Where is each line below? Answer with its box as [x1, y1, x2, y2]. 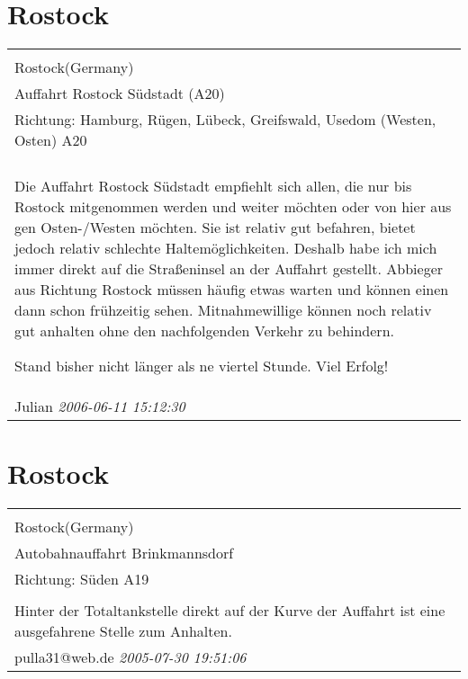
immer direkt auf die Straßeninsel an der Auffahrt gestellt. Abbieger [14, 258, 444, 280]
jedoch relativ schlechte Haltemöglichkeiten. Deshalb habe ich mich [14, 237, 437, 259]
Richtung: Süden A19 [14, 568, 149, 590]
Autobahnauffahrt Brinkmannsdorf [14, 542, 234, 564]
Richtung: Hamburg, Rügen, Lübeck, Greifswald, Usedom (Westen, [14, 109, 436, 130]
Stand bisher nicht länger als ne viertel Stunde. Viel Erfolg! [14, 355, 389, 377]
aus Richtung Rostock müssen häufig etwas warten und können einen [14, 279, 449, 300]
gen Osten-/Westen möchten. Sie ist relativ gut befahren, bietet [14, 217, 416, 238]
